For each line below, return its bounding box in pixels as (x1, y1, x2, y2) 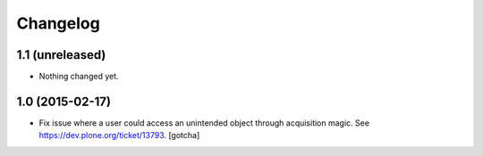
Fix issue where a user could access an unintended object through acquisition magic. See (38, 117, 370, 128)
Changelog (16, 13, 100, 33)
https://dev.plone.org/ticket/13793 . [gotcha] (38, 130, 200, 141)
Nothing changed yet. (38, 71, 120, 82)
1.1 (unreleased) (16, 47, 106, 62)
